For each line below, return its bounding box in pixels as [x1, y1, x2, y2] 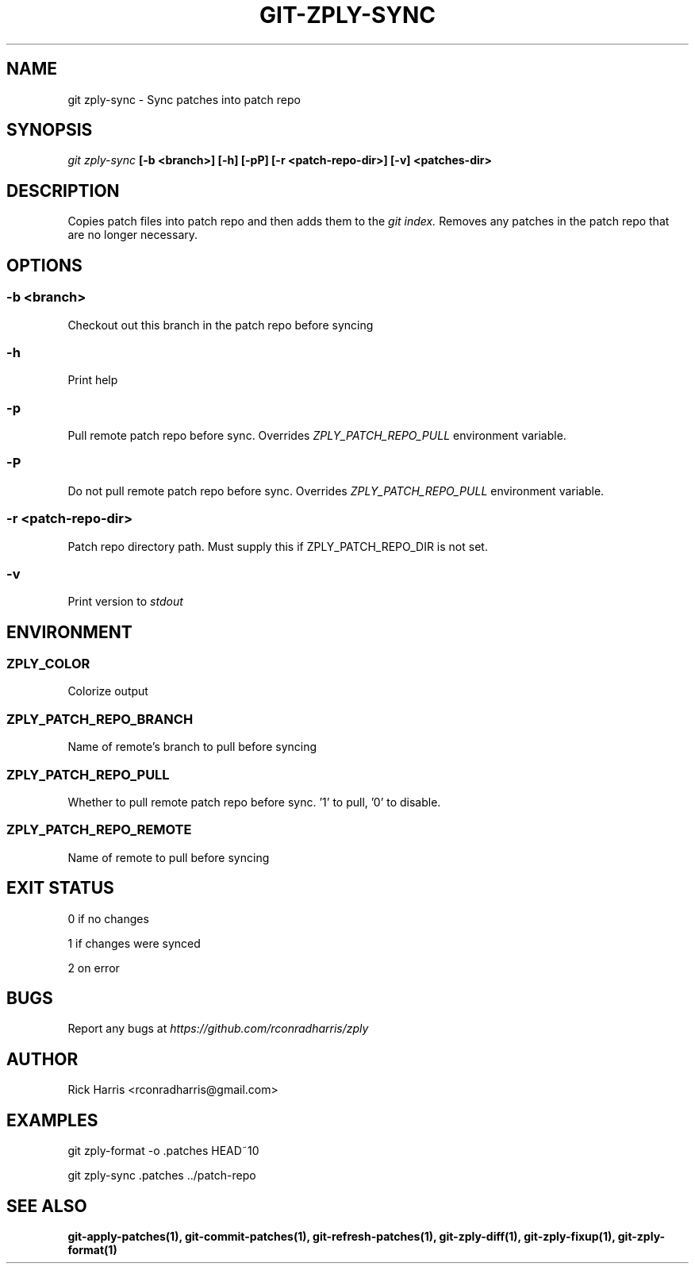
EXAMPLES [6, 1110, 98, 1130]
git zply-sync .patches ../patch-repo [67, 1168, 256, 1183]
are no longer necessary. [67, 228, 198, 242]
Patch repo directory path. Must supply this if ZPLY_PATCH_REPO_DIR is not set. [67, 539, 488, 553]
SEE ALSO [6, 1195, 87, 1216]
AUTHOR [6, 1049, 79, 1069]
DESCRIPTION [6, 180, 120, 201]
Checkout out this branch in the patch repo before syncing [67, 317, 374, 332]
